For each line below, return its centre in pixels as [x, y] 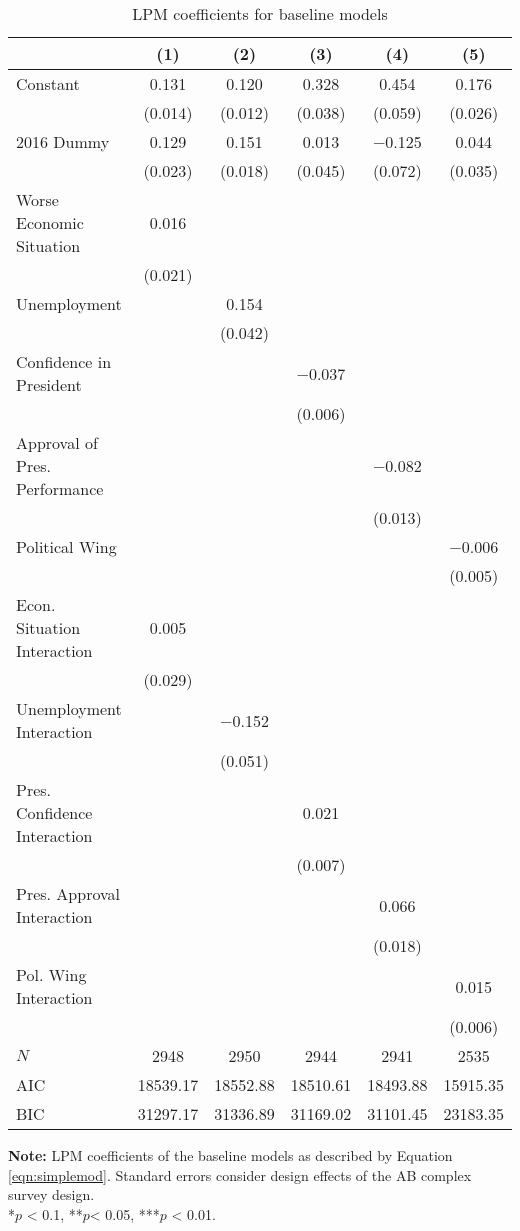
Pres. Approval [68, 893]
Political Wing [66, 546]
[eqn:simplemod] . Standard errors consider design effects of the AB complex [240, 1174]
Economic [50, 222]
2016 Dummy [63, 141]
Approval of [57, 442]
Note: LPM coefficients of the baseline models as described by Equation [230, 1155]
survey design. [51, 1194]
